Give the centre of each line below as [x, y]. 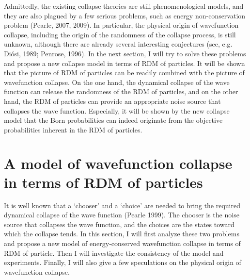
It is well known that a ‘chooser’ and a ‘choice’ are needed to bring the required [122, 205]
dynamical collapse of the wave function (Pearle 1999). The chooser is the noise [122, 215]
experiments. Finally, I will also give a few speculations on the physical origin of [123, 262]
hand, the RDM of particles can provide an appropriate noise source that [112, 101]
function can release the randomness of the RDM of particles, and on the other [121, 91]
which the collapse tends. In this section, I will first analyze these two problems [122, 234]
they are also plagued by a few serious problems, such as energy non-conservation [125, 15]
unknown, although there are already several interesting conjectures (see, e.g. [118, 44]
